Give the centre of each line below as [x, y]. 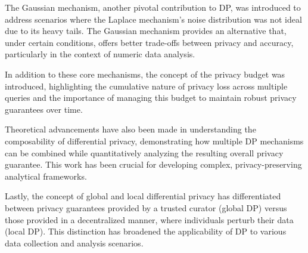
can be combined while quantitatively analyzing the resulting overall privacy [144, 152]
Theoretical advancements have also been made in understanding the [130, 129]
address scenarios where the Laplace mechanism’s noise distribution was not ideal [153, 19]
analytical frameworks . [46, 176]
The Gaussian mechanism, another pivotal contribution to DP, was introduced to [153, 7]
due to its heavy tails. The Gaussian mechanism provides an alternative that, [146, 31]
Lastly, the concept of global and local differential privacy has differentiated [143, 196]
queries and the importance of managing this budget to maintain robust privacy [151, 98]
